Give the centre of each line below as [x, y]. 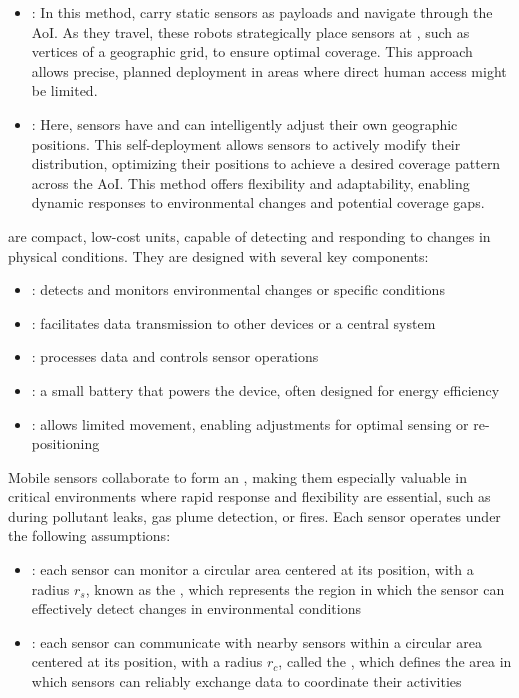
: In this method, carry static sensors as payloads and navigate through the [262, 12]
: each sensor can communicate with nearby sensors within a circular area [256, 641]
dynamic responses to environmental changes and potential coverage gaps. [258, 202]
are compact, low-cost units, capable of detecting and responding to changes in [249, 235]
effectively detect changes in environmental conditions [196, 608]
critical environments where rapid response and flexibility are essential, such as [249, 496]
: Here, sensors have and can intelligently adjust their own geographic [244, 123]
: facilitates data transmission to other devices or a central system [233, 322]
